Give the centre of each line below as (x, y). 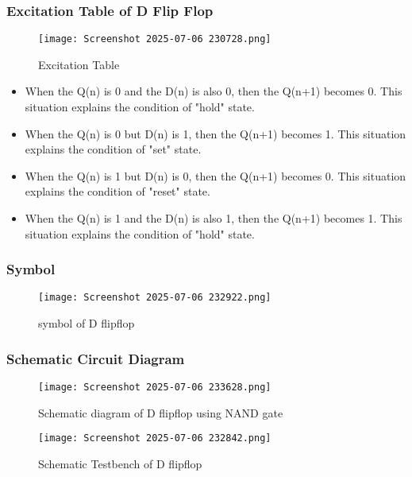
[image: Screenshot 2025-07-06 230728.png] (155, 39)
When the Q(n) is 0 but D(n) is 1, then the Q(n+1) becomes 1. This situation (216, 133)
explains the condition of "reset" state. (117, 191)
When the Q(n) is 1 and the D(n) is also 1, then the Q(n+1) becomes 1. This (214, 218)
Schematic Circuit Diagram (96, 358)
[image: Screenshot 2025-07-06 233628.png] (155, 387)
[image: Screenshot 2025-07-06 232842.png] (155, 438)
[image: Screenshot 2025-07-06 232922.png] (155, 298)
